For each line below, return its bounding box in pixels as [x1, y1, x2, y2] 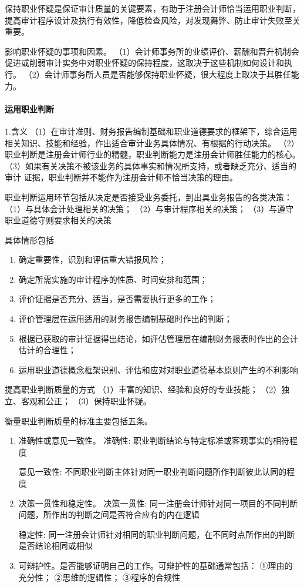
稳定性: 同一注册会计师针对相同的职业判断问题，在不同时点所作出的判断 [18, 528, 295, 540]
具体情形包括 [5, 233, 54, 246]
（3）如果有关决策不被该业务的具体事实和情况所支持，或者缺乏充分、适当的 [5, 159, 296, 172]
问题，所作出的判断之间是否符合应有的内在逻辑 [18, 508, 200, 521]
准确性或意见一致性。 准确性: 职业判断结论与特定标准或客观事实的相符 [18, 434, 290, 447]
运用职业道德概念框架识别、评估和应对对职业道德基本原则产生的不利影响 [18, 363, 298, 375]
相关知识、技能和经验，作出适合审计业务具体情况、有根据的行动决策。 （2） [5, 136, 299, 149]
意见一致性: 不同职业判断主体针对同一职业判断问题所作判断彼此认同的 [18, 465, 287, 478]
